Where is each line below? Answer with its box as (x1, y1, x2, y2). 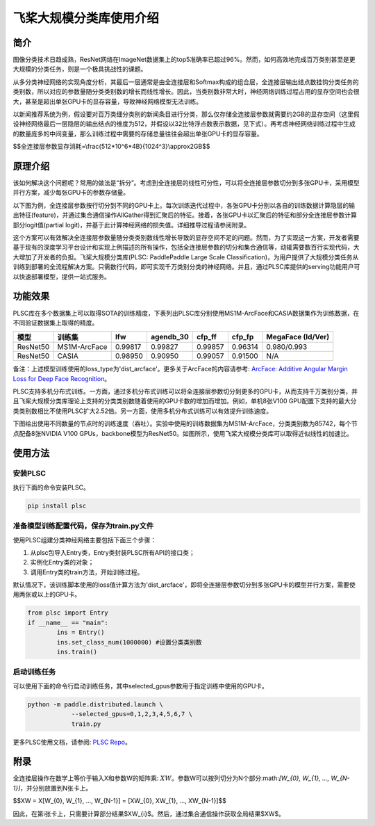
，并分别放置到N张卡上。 (19, 784, 92, 792)
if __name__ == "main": (27, 619, 109, 626)
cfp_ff (197, 332, 217, 342)
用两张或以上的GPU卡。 (12, 590, 81, 599)
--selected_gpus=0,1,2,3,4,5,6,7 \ (71, 710, 192, 718)
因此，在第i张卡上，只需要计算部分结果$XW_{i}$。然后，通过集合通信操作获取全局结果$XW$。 (12, 809, 285, 818)
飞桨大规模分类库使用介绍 (12, 10, 160, 26)
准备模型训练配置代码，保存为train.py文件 (12, 521, 154, 531)
